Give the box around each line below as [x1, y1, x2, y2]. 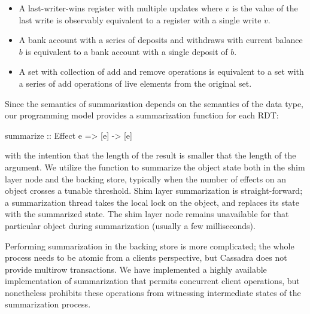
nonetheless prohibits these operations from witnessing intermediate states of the [5, 286, 301, 298]
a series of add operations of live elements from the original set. [19, 77, 252, 89]
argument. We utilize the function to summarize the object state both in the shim [5, 160, 305, 173]
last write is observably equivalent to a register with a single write [19, 13, 262, 26]
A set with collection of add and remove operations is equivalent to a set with [19, 65, 304, 78]
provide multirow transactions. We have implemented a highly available [5, 263, 267, 275]
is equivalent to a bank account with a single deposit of [25, 45, 228, 57]
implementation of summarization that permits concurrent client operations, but [5, 275, 300, 287]
